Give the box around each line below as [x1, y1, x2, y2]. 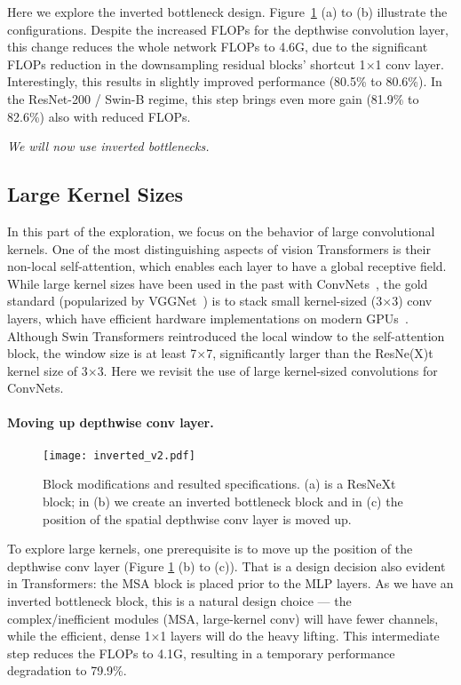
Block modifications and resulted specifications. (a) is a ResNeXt [43, 474, 396, 493]
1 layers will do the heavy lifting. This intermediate [160, 626, 440, 645]
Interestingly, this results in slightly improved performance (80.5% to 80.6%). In [7, 72, 442, 91]
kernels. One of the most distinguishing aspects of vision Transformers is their [7, 239, 431, 258]
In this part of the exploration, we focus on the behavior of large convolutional [7, 221, 435, 240]
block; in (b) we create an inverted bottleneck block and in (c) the [43, 491, 403, 510]
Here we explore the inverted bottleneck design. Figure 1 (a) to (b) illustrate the [7, 3, 448, 20]
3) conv [392, 291, 433, 310]
